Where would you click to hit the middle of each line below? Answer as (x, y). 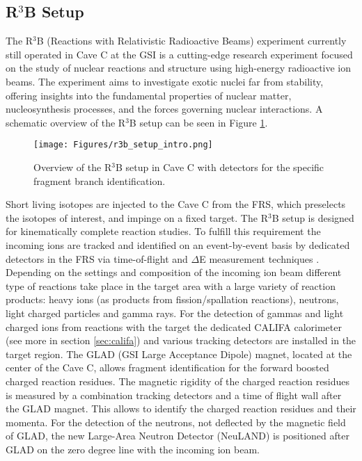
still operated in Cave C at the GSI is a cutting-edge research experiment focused (179, 54)
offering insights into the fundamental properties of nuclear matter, (149, 95)
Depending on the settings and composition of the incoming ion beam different (174, 272)
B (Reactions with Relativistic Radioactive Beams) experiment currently (191, 41)
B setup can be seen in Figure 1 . (198, 122)
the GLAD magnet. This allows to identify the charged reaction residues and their (181, 409)
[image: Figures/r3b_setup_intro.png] (123, 145)
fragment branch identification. (100, 180)
